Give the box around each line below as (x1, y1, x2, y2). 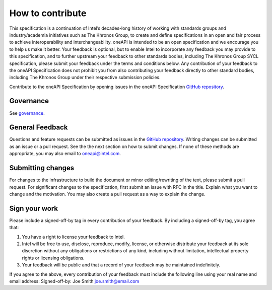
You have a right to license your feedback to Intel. (22, 234, 125, 240)
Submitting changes (9, 164, 75, 172)
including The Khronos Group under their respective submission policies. (9, 75, 161, 81)
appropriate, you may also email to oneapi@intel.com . (9, 151, 121, 157)
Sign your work (9, 204, 58, 212)
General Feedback (9, 123, 68, 132)
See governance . (9, 110, 45, 116)
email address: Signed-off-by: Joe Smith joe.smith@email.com (9, 278, 140, 284)
